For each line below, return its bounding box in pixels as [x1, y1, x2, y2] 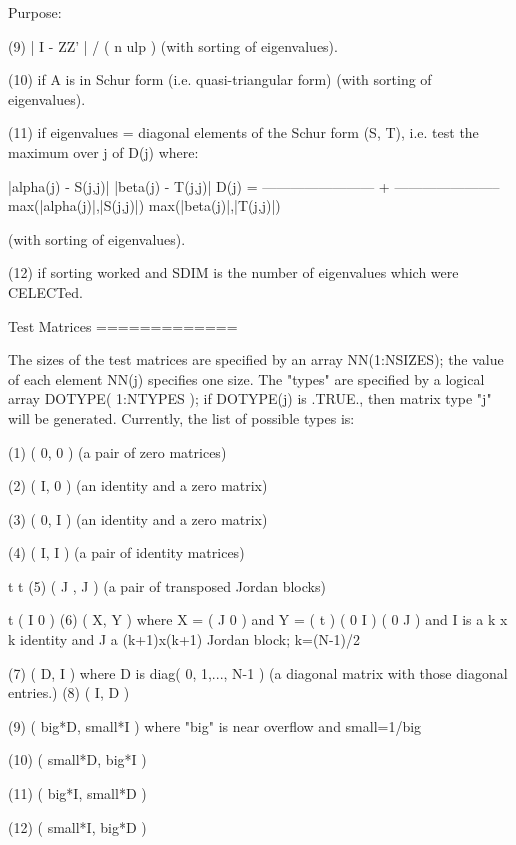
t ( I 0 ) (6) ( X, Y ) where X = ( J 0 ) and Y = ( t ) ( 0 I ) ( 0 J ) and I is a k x [8, 609, 508, 630]
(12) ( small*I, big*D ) [8, 816, 147, 837]
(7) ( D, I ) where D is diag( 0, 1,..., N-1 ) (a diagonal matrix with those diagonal [8, 662, 508, 683]
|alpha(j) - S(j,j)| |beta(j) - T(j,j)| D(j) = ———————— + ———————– [8, 175, 500, 196]
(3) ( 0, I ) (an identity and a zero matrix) [8, 508, 268, 529]
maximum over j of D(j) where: [8, 141, 199, 162]
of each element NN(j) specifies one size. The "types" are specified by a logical [8, 368, 485, 389]
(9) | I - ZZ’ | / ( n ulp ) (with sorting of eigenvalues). [8, 35, 338, 56]
